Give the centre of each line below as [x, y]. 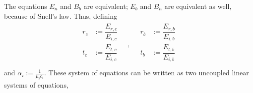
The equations [26, 6]
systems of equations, [36, 84]
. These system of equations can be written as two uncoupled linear [147, 73]
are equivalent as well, [198, 6]
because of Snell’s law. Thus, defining [61, 15]
